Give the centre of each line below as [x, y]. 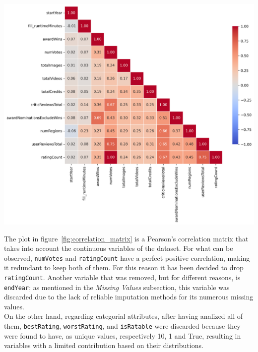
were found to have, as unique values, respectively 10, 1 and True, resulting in [123, 335]
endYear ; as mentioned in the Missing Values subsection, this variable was [117, 287]
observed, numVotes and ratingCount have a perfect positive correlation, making [127, 258]
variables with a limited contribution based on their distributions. [104, 345]
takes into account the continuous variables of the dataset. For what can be [119, 248]
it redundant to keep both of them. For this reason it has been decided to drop [124, 267]
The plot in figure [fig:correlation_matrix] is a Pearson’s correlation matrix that [126, 238]
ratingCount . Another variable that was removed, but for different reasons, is [122, 277]
